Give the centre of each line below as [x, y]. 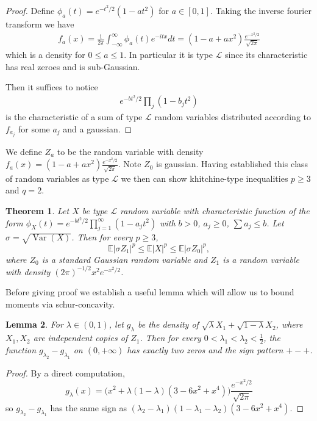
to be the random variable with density [130, 151]
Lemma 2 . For [34, 324]
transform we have [40, 24]
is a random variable [261, 259]
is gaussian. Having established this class [232, 164]
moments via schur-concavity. [60, 304]
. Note [130, 164]
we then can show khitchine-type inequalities [205, 178]
